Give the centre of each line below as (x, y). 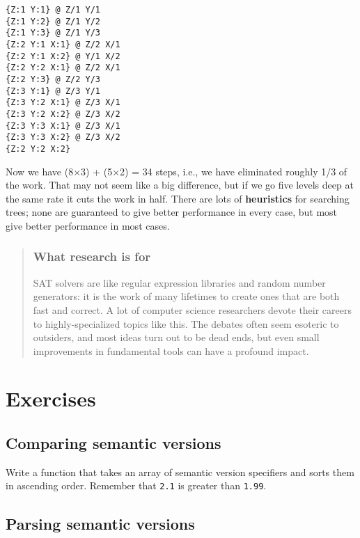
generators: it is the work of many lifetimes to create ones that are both (186, 296)
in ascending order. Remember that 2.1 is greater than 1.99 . (136, 485)
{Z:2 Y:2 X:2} (38, 149)
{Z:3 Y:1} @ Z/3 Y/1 (53, 91)
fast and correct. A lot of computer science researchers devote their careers (193, 309)
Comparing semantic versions (114, 443)
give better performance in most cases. (88, 225)
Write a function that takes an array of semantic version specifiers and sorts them (180, 472)
